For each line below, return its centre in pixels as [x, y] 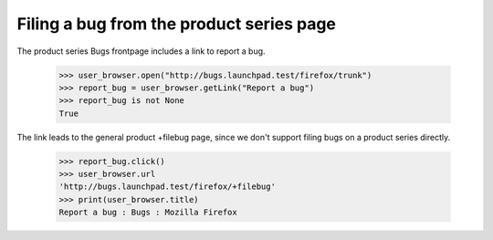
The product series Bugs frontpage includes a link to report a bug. [141, 51]
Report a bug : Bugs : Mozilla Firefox [148, 213]
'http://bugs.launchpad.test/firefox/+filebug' [167, 187]
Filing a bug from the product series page [177, 24]
